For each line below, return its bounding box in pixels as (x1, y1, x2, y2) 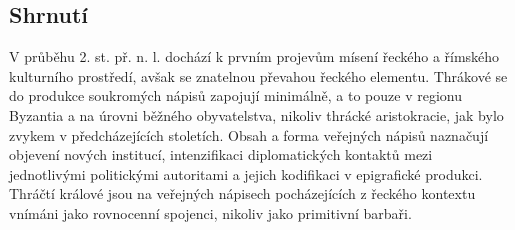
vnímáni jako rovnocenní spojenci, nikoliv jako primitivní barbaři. (9, 202, 412, 223)
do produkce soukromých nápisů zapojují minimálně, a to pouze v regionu (9, 85, 462, 106)
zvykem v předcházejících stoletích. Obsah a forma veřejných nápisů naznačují (9, 124, 489, 145)
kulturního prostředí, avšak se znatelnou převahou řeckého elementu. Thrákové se (9, 65, 508, 86)
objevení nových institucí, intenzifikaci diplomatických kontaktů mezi (9, 144, 433, 165)
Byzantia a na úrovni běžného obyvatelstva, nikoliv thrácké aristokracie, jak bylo (9, 104, 504, 125)
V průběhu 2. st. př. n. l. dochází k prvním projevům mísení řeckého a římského (9, 46, 500, 67)
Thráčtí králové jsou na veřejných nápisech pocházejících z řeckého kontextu (9, 183, 476, 204)
